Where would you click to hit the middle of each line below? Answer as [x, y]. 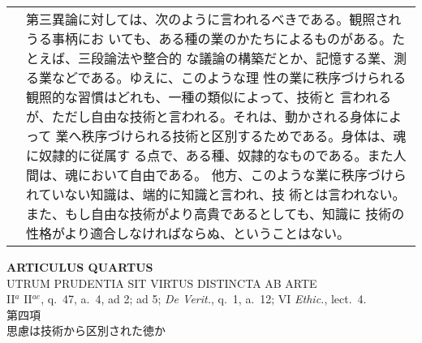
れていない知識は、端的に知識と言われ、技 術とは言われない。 [216, 194]
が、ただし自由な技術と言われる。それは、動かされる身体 [201, 116]
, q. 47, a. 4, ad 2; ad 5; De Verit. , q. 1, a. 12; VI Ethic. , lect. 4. [204, 299]
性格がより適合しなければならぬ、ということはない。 [188, 233]
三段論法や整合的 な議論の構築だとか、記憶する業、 [236, 58]
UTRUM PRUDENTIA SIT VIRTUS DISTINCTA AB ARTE [162, 283]
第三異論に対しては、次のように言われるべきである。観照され [214, 19]
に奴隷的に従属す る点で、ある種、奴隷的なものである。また [210, 155]
